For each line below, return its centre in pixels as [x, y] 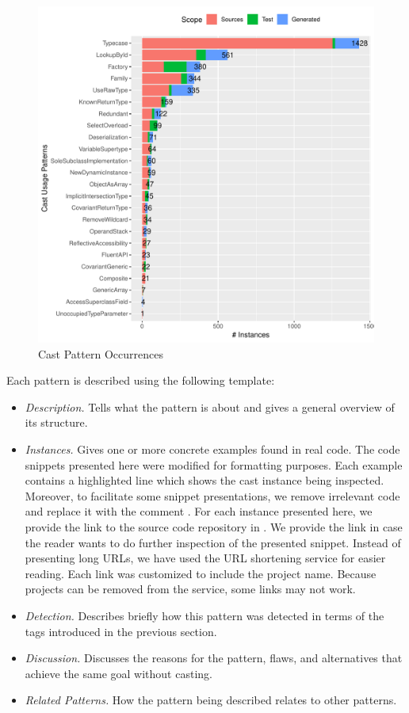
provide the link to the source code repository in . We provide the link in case [214, 526]
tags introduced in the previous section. [121, 631]
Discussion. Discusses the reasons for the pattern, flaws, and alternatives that [214, 658]
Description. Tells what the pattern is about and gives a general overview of [210, 406]
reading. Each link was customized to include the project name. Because [201, 573]
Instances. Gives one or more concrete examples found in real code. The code [212, 448]
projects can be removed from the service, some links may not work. [190, 589]
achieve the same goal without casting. [118, 673]
